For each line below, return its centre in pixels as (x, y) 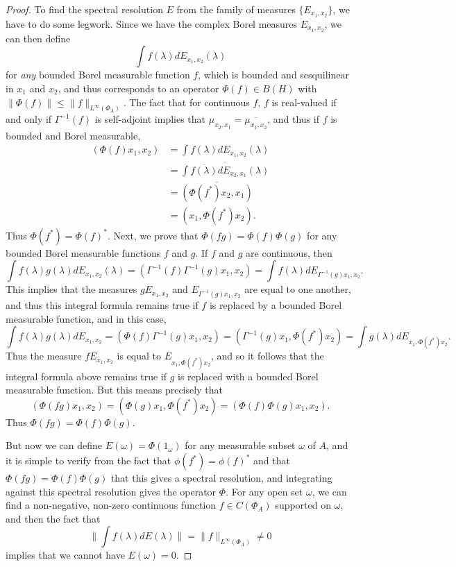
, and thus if (294, 119)
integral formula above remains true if (86, 376)
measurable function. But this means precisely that (114, 390)
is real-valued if (304, 102)
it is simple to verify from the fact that (88, 460)
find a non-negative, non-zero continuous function (111, 505)
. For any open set (264, 491)
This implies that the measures (71, 289)
